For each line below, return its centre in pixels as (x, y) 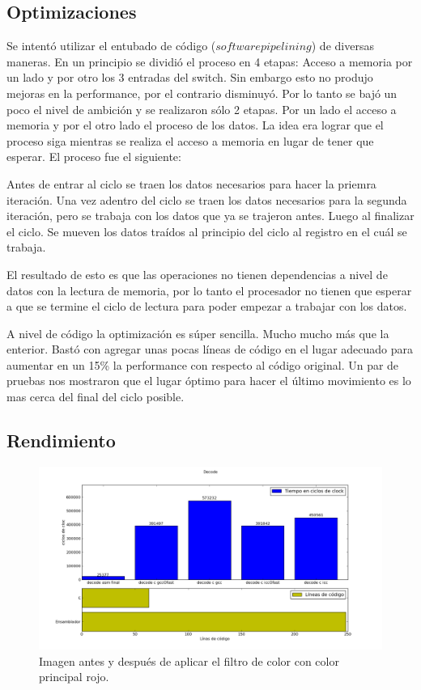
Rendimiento (61, 440)
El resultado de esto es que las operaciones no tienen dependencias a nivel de (197, 274)
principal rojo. (74, 677)
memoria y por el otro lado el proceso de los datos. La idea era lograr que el (195, 125)
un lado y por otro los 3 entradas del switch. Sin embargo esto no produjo (190, 77)
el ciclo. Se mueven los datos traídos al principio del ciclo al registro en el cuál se (207, 231)
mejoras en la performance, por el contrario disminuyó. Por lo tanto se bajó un (202, 93)
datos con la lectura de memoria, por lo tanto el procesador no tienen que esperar (209, 290)
